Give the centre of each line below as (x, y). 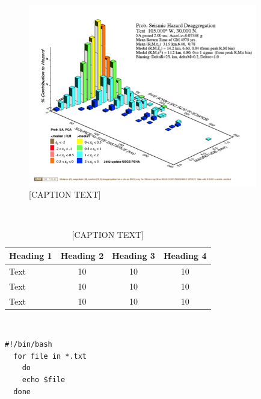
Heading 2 (82, 256)
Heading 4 (185, 256)
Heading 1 (31, 256)
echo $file (44, 380)
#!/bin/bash (29, 345)
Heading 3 (134, 256)
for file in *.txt (50, 356)
